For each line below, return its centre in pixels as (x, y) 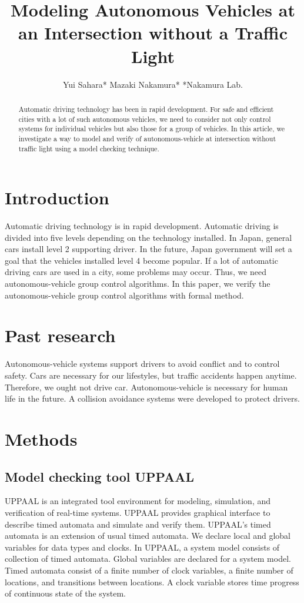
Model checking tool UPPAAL (100, 476)
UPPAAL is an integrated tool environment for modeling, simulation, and (138, 501)
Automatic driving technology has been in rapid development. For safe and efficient (146, 109)
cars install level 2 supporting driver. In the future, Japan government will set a (148, 249)
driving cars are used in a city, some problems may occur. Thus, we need (136, 272)
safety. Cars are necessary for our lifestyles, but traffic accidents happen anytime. (151, 375)
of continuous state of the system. (66, 593)
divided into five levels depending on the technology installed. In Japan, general (148, 237)
